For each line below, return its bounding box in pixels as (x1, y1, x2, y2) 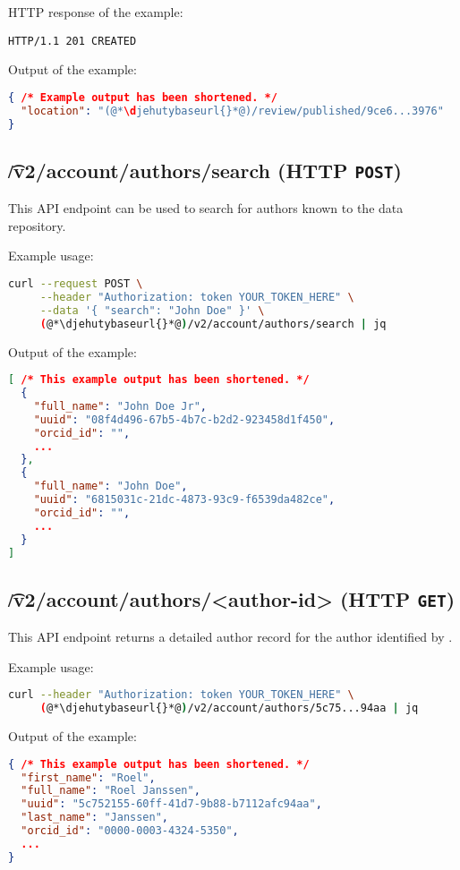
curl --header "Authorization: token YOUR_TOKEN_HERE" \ (8, 688, 354, 702)
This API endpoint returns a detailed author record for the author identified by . (8, 627, 453, 646)
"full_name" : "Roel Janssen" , (21, 784, 200, 797)
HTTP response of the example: (8, 3, 183, 21)
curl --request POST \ (8, 277, 143, 291)
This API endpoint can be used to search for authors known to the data (8, 199, 404, 217)
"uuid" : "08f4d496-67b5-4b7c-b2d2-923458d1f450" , (33, 413, 336, 426)
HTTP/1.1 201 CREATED (8, 34, 137, 47)
